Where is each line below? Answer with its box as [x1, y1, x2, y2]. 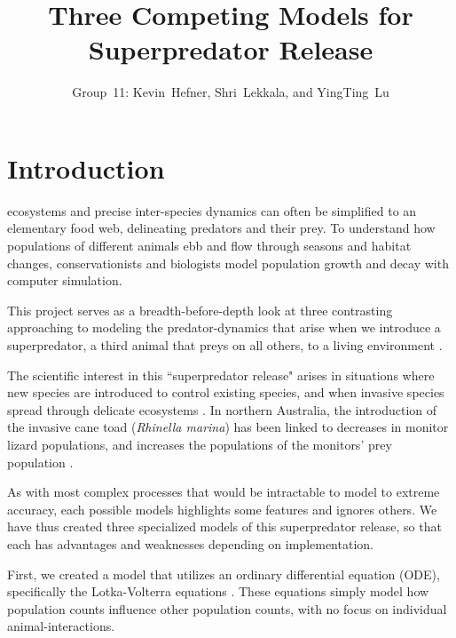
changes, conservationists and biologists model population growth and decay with [7, 253, 449, 272]
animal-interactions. [7, 617, 115, 635]
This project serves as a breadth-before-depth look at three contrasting [7, 300, 393, 319]
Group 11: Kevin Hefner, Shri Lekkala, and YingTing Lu [72, 83, 389, 101]
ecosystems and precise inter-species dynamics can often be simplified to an [7, 201, 417, 219]
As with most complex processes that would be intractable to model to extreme [7, 482, 440, 501]
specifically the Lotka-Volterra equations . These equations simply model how [7, 582, 429, 601]
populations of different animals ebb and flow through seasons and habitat [7, 236, 412, 255]
